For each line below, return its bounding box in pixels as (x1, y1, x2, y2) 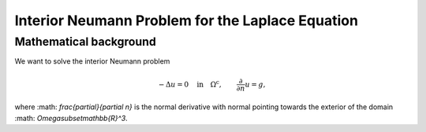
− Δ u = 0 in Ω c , (158, 79, 222, 89)
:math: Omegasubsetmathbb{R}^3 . (14, 113, 128, 123)
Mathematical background (14, 35, 157, 49)
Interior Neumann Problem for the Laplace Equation (14, 12, 359, 29)
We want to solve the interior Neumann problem (14, 57, 170, 66)
